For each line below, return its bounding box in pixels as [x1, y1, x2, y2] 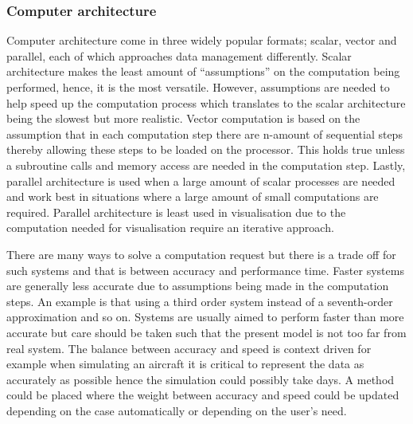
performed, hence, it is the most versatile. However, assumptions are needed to [6, 79, 390, 95]
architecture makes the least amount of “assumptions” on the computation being [6, 63, 400, 80]
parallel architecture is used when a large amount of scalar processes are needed [6, 172, 395, 189]
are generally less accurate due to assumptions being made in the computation [6, 277, 389, 294]
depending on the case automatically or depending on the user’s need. [6, 402, 347, 418]
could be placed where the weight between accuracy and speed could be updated [6, 387, 399, 403]
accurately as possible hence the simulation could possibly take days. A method [6, 371, 395, 387]
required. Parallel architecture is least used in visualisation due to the [6, 203, 346, 220]
